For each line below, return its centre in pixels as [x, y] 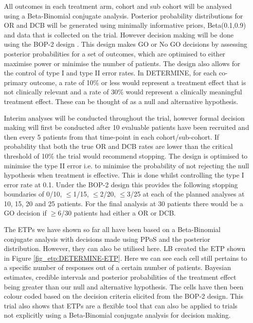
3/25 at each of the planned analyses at [186, 194]
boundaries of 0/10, [33, 194]
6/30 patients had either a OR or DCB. [117, 213]
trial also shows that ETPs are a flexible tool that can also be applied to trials [121, 305]
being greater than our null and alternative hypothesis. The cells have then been [124, 286]
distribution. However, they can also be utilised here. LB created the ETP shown [125, 248]
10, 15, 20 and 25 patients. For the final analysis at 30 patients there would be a [124, 203]
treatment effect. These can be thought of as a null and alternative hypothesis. [121, 101]
